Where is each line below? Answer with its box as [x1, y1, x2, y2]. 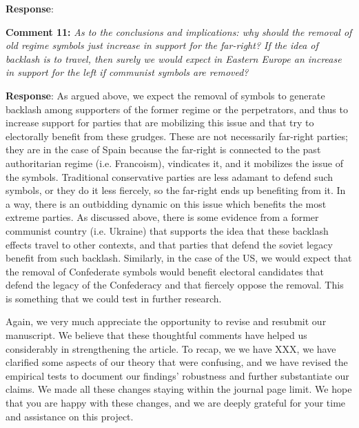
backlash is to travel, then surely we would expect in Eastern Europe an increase [6, 51, 342, 66]
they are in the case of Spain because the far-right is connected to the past [6, 142, 321, 157]
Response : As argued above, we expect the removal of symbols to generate [6, 88, 325, 102]
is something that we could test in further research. [6, 291, 222, 305]
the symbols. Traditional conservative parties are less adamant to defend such [6, 169, 334, 184]
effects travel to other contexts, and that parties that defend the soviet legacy [6, 237, 333, 251]
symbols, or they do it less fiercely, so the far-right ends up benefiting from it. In [6, 183, 346, 197]
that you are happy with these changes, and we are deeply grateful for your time [6, 396, 346, 410]
